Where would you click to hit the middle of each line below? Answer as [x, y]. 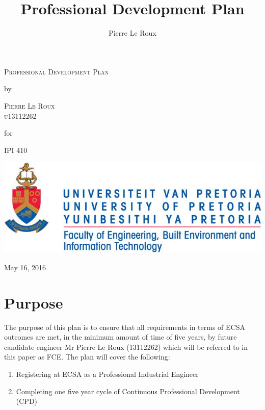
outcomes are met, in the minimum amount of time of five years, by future [121, 337]
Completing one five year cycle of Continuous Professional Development [128, 391]
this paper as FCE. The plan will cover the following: [87, 357]
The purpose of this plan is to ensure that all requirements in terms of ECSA [125, 327]
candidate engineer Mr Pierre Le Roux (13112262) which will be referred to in [126, 347]
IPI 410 [16, 150]
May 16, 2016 [25, 267]
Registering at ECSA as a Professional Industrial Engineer [107, 374]
